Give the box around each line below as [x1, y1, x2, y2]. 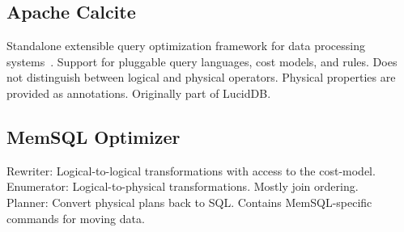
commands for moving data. [6, 209, 145, 226]
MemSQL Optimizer [6, 124, 181, 149]
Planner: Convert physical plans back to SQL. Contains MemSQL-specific [6, 193, 372, 210]
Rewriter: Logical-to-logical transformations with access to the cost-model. [6, 162, 376, 179]
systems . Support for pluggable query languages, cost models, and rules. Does [6, 53, 398, 70]
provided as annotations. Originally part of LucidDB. [6, 84, 271, 101]
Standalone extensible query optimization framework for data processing [6, 37, 366, 54]
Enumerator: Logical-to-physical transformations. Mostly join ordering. [6, 178, 359, 195]
